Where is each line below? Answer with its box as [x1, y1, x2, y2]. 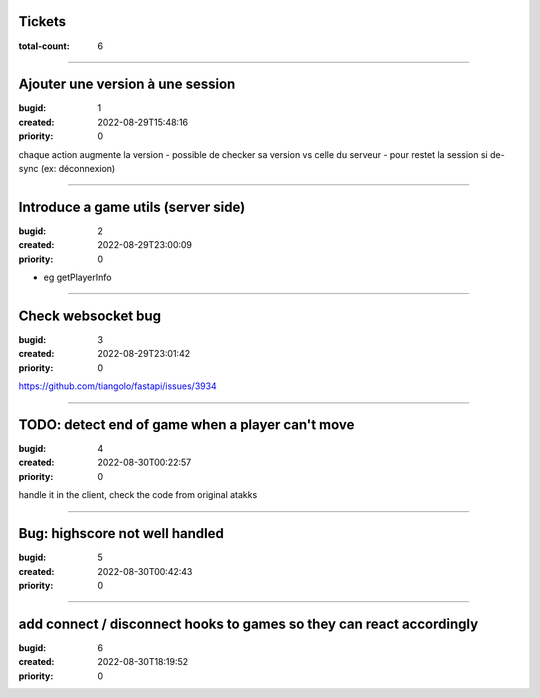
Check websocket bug [18, 307, 162, 324]
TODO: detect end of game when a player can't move [18, 416, 355, 433]
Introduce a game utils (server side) [18, 198, 246, 215]
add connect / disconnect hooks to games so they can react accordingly [18, 615, 479, 632]
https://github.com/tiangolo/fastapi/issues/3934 [18, 380, 217, 392]
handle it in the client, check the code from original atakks [18, 489, 258, 501]
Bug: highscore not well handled [18, 525, 224, 542]
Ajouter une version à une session [18, 76, 236, 93]
